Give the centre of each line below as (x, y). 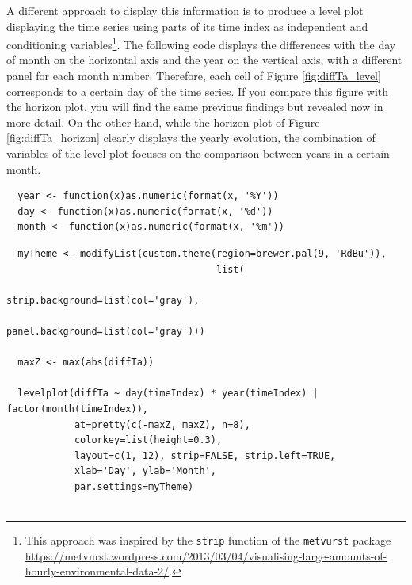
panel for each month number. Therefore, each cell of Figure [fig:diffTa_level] (194, 76)
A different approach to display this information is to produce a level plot (185, 10)
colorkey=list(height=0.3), (148, 440)
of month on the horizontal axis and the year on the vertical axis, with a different (204, 60)
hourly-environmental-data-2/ (97, 571)
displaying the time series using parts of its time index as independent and (187, 26)
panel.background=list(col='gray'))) (106, 331)
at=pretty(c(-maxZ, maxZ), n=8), (162, 424)
